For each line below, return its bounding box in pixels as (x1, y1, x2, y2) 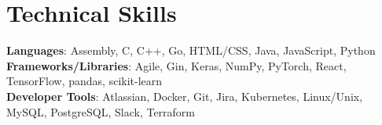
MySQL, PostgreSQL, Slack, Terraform (6, 103, 196, 120)
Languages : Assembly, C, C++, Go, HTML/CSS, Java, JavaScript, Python (6, 42, 376, 59)
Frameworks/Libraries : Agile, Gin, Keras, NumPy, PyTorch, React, (6, 57, 347, 73)
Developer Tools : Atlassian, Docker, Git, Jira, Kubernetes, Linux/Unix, (6, 87, 363, 104)
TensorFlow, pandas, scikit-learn (6, 73, 163, 89)
